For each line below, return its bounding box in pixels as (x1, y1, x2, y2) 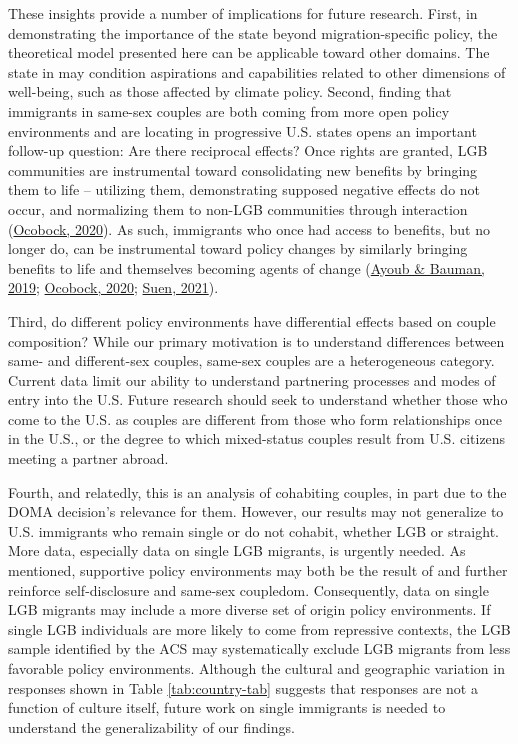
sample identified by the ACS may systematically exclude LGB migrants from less (8, 638, 511, 659)
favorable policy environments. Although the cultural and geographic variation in (8, 658, 505, 678)
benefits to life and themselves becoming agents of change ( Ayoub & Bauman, (8, 257, 485, 278)
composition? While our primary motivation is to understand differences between (8, 330, 505, 351)
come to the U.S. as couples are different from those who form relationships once (8, 408, 503, 429)
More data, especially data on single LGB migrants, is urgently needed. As (8, 540, 466, 561)
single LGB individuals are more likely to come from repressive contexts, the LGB (8, 618, 511, 639)
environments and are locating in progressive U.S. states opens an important (8, 120, 477, 141)
